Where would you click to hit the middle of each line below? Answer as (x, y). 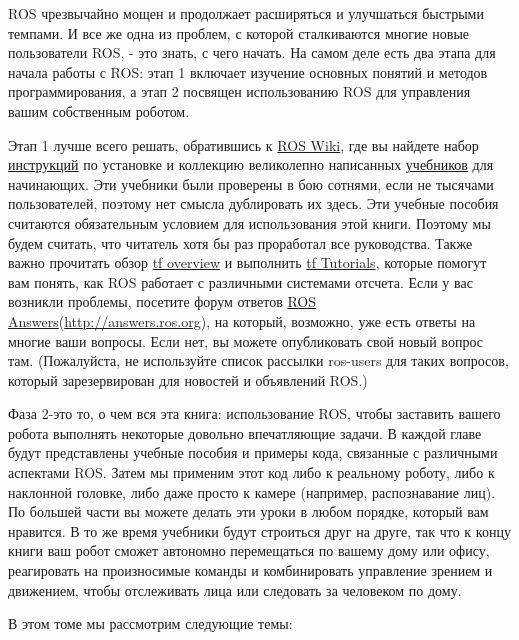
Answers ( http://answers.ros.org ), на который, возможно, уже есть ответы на (242, 320)
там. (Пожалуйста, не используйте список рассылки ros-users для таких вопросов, (258, 360)
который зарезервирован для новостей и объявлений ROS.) (188, 379)
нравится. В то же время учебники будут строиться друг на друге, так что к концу (259, 530)
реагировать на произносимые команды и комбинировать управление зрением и (250, 570)
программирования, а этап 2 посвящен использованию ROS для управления (239, 91)
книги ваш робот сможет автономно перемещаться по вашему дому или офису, (249, 550)
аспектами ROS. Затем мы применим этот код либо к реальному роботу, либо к (251, 472)
